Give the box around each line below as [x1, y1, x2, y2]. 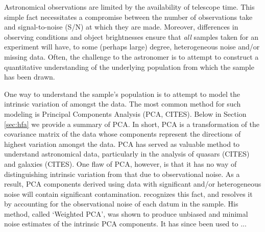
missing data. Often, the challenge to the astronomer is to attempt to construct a [4, 51, 259, 62]
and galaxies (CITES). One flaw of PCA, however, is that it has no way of [4, 158, 237, 169]
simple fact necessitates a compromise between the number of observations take [4, 11, 253, 22]
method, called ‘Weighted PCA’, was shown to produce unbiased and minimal [4, 208, 248, 219]
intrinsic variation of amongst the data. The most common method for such [4, 98, 241, 109]
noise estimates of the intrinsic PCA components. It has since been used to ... [4, 218, 247, 229]
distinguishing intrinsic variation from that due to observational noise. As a [4, 168, 240, 179]
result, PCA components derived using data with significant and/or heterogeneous [4, 178, 261, 189]
